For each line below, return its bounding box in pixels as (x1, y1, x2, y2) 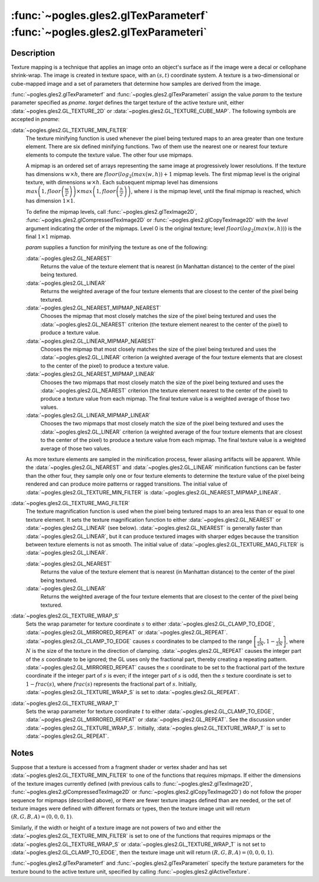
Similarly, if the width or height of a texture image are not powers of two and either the (11, 824, 222, 831)
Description (11, 48, 56, 58)
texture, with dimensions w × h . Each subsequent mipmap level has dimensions (25, 178, 218, 185)
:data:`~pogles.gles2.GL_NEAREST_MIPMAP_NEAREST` (25, 304, 162, 311)
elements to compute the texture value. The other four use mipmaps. (25, 151, 193, 158)
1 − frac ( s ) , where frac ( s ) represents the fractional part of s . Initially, (25, 680, 197, 688)
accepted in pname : (11, 116, 60, 123)
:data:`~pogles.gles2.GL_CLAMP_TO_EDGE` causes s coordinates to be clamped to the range (25, 638, 252, 645)
